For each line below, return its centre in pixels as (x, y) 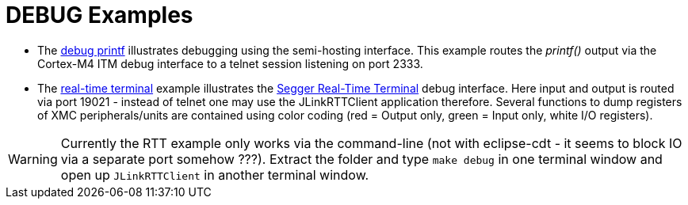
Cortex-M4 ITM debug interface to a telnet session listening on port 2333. (230, 63)
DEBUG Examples (99, 15)
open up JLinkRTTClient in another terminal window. (215, 175)
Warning (33, 159)
